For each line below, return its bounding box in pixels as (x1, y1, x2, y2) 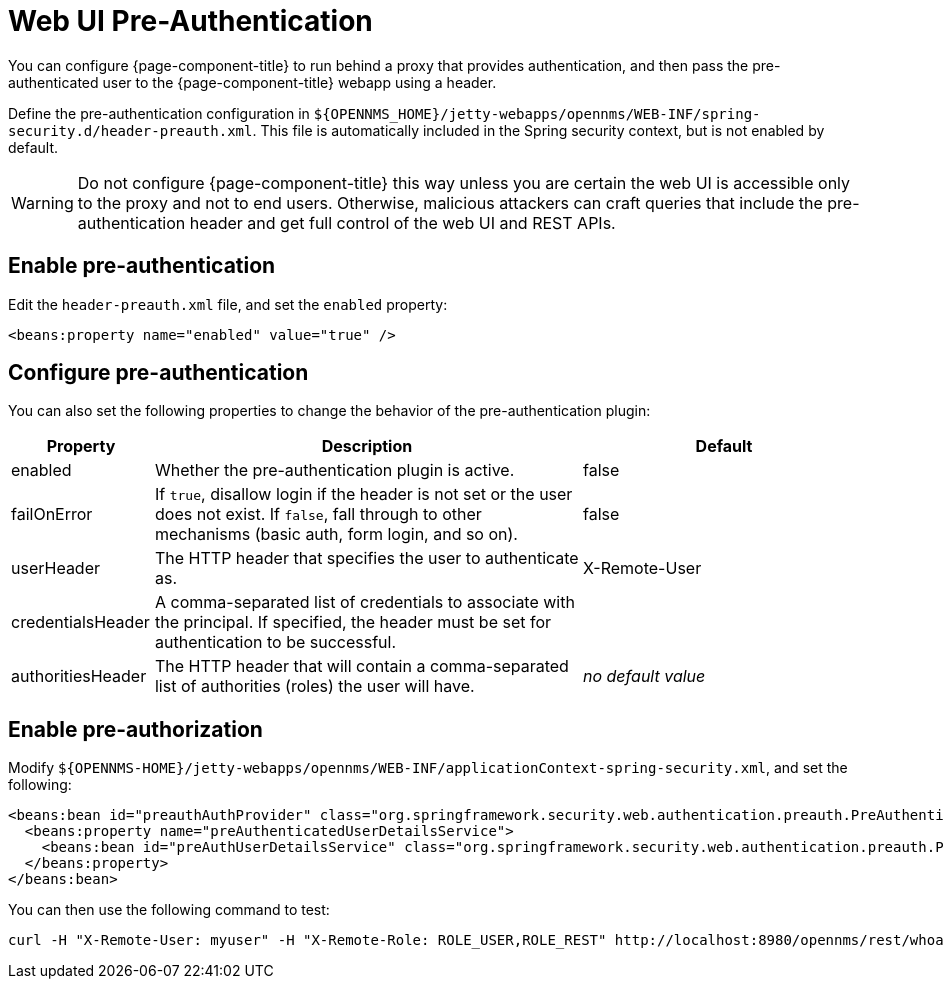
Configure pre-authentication (8, 360, 309, 386)
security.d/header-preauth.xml (8, 122, 253, 139)
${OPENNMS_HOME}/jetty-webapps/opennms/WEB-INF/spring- (313, 105, 761, 122)
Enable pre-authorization (8, 716, 263, 742)
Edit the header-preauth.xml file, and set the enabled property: (8, 295, 448, 313)
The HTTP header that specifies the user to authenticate (154, 548, 579, 569)
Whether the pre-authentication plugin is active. (154, 460, 515, 481)
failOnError (11, 504, 93, 525)
